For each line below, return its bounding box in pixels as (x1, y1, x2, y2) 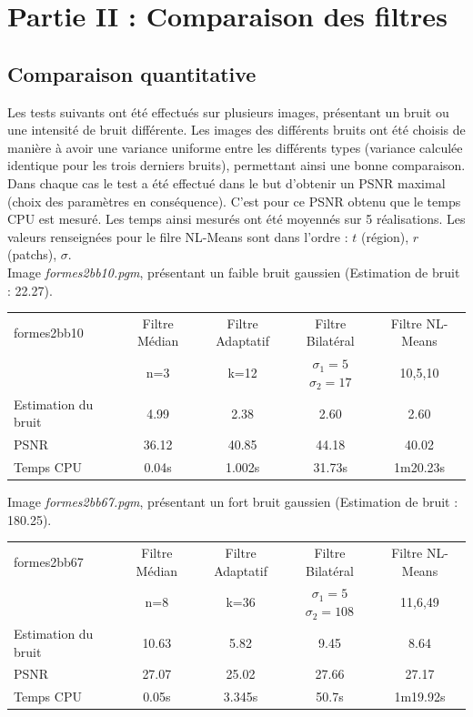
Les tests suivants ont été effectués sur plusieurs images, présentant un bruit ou (7, 102, 449, 121)
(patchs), (7, 245, 57, 264)
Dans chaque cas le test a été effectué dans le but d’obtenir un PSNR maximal (7, 173, 446, 192)
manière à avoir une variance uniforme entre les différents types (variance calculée (7, 137, 463, 157)
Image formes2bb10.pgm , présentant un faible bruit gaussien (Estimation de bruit (7, 262, 460, 281)
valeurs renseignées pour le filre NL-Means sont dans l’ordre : (7, 227, 348, 246)
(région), (360, 227, 409, 246)
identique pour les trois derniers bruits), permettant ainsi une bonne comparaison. (7, 156, 466, 175)
